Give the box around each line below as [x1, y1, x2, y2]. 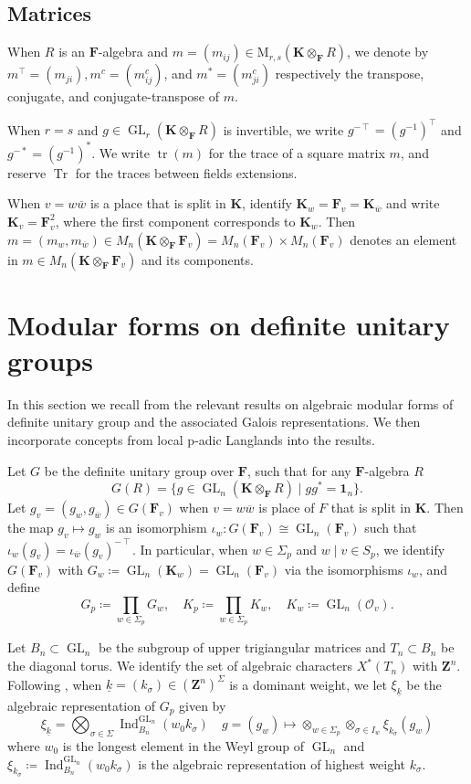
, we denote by [347, 42, 429, 61]
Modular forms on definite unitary [7, 305, 450, 343]
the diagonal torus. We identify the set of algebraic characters [7, 656, 352, 675]
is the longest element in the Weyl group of [62, 736, 305, 755]
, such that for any [246, 461, 351, 480]
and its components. [141, 249, 254, 269]
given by [179, 695, 226, 715]
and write [386, 194, 440, 213]
